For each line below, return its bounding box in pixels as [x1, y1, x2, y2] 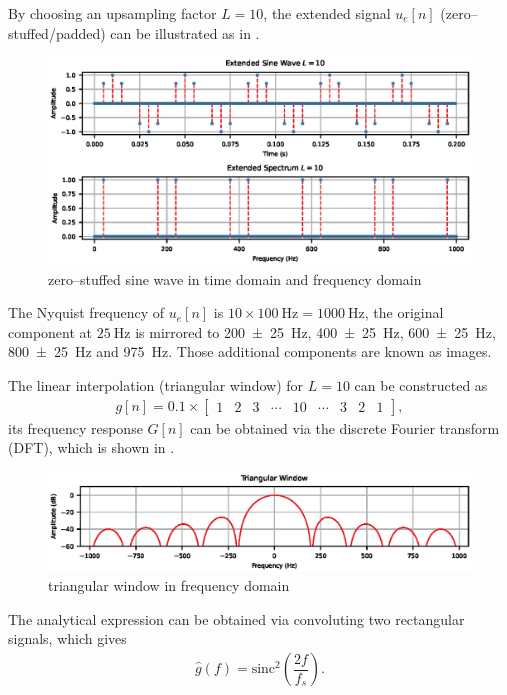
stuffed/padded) [8, 22, 106, 43]
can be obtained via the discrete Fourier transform [190, 417, 500, 438]
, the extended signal [263, 3, 391, 23]
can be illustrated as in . [110, 22, 260, 43]
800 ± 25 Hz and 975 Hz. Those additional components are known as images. [8, 341, 492, 362]
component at [8, 321, 92, 342]
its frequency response [8, 417, 143, 438]
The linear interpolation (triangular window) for [8, 375, 304, 396]
